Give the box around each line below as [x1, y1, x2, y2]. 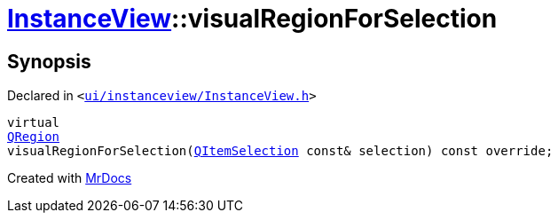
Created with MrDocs [7, 170, 132, 186]
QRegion [7, 130, 60, 145]
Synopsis [7, 50, 91, 73]
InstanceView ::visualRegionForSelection [7, 4, 498, 34]
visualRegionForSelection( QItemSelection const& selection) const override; [7, 144, 554, 159]
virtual [7, 115, 60, 130]
